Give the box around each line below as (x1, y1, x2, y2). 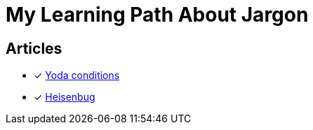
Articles (6, 39, 62, 57)
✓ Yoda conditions (34, 69, 120, 82)
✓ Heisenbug (34, 91, 95, 103)
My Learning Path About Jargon (6, 3, 309, 27)
